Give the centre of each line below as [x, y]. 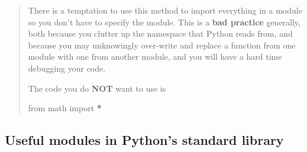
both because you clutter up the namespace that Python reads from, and [160, 33]
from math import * [65, 108]
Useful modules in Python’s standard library [144, 140]
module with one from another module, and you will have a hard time [155, 56]
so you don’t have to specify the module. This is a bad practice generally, [164, 22]
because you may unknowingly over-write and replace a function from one [162, 45]
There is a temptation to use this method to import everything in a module [165, 10]
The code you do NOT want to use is [97, 88]
